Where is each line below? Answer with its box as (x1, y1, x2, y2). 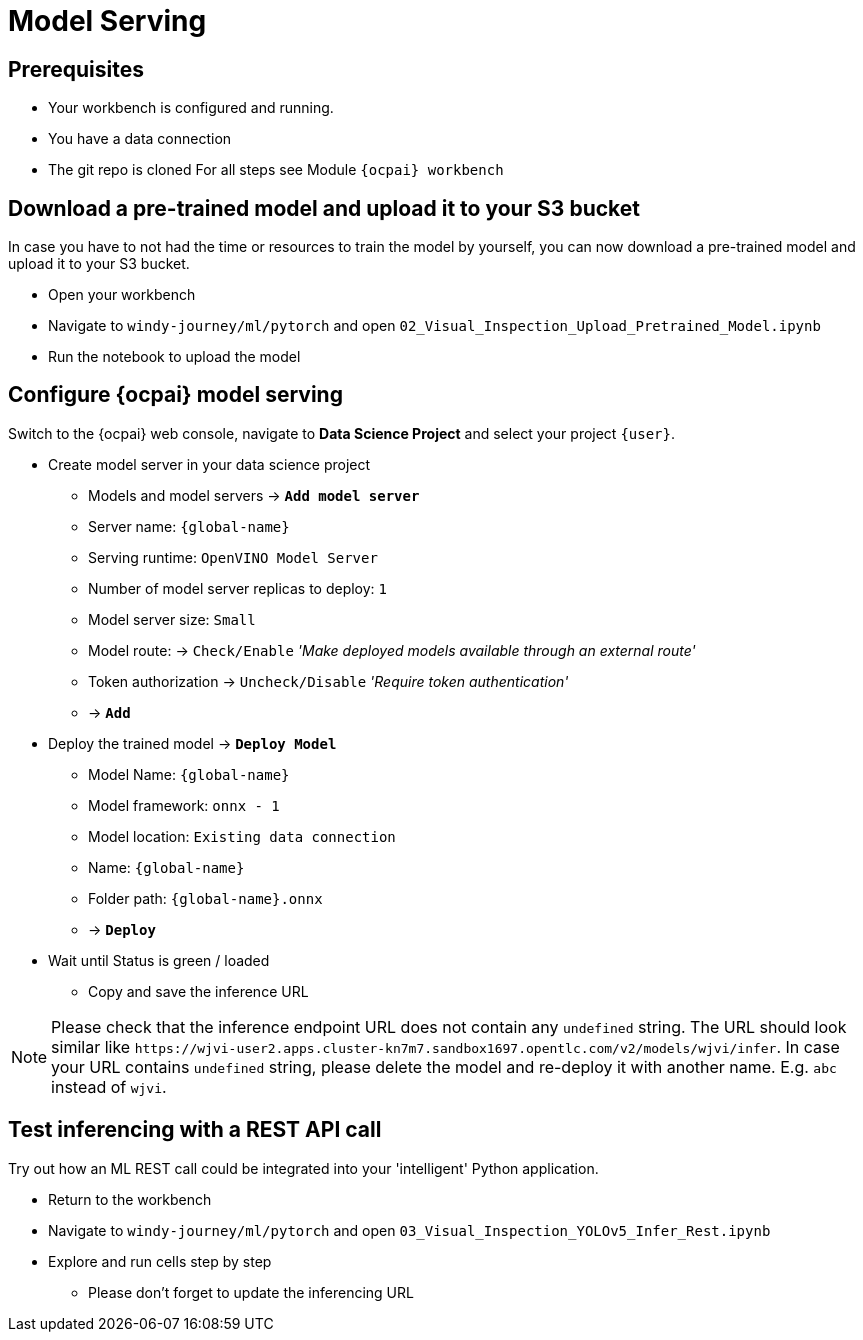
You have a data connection (48, 130, 232, 148)
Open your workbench (48, 286, 196, 304)
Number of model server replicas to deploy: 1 (88, 579, 388, 597)
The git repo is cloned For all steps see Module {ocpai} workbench (48, 161, 504, 179)
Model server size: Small (88, 610, 256, 628)
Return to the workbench (48, 1190, 212, 1208)
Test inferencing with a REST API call (8, 1117, 382, 1143)
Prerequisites (8, 56, 144, 82)
